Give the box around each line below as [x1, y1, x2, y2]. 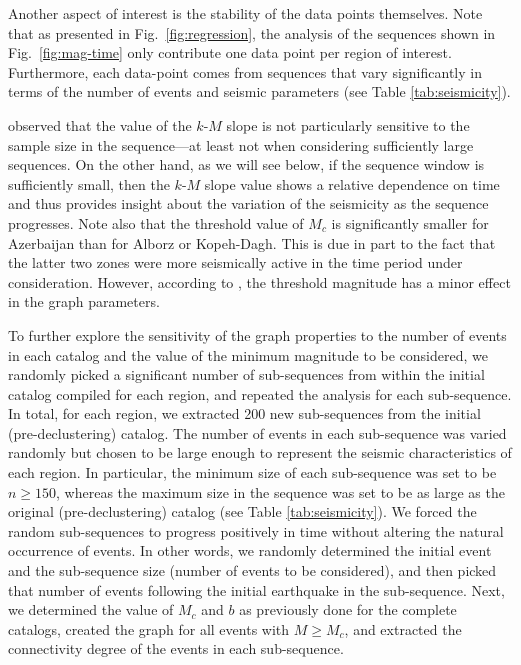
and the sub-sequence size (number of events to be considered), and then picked [8, 560, 497, 581]
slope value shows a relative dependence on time [204, 173, 500, 194]
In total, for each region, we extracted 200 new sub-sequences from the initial [8, 403, 481, 424]
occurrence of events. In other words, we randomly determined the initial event [8, 540, 492, 561]
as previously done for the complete [239, 599, 457, 620]
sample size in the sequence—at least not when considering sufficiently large [8, 134, 474, 155]
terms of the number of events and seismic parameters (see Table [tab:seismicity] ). [8, 81, 511, 102]
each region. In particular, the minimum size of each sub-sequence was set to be [8, 462, 497, 483]
